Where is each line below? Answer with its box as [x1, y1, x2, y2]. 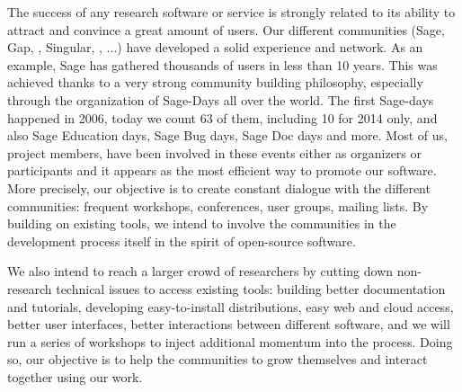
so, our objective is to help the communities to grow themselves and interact [7, 350, 428, 369]
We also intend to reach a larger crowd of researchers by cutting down [7, 262, 394, 281]
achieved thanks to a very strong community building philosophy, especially [7, 73, 423, 92]
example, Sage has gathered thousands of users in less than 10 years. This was [7, 55, 438, 74]
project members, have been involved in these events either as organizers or [7, 143, 422, 162]
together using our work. [7, 367, 143, 386]
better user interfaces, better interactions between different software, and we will [7, 315, 450, 334]
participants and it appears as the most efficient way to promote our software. [7, 161, 437, 180]
